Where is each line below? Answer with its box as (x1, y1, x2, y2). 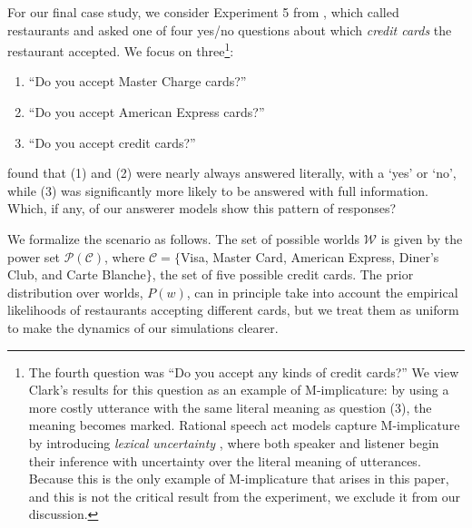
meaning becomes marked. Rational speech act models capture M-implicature (28, 416, 460, 435)
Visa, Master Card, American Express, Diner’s (180, 247, 439, 266)
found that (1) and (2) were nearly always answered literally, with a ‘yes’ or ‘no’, (7, 163, 457, 182)
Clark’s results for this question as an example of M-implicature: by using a (28, 380, 449, 399)
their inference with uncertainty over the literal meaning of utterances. (28, 451, 421, 470)
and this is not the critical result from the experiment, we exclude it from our (28, 486, 461, 505)
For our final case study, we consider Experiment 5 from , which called (7, 3, 399, 21)
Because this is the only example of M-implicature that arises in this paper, (28, 469, 449, 488)
